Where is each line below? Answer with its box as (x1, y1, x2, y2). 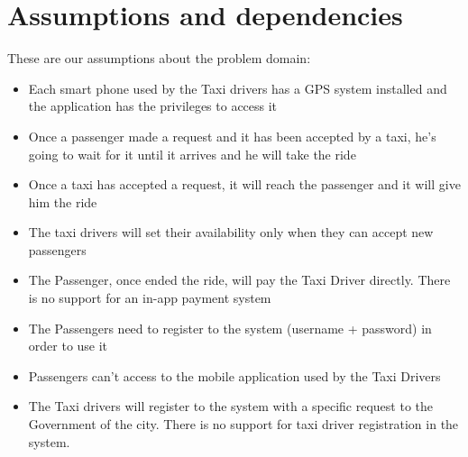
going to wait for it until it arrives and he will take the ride (28, 144, 356, 163)
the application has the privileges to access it (28, 96, 278, 115)
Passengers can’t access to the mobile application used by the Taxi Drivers (28, 366, 441, 385)
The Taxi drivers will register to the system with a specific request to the (28, 397, 434, 416)
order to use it (28, 336, 108, 355)
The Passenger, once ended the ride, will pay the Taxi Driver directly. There (28, 270, 451, 289)
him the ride (28, 192, 97, 211)
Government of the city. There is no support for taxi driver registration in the (28, 415, 459, 434)
